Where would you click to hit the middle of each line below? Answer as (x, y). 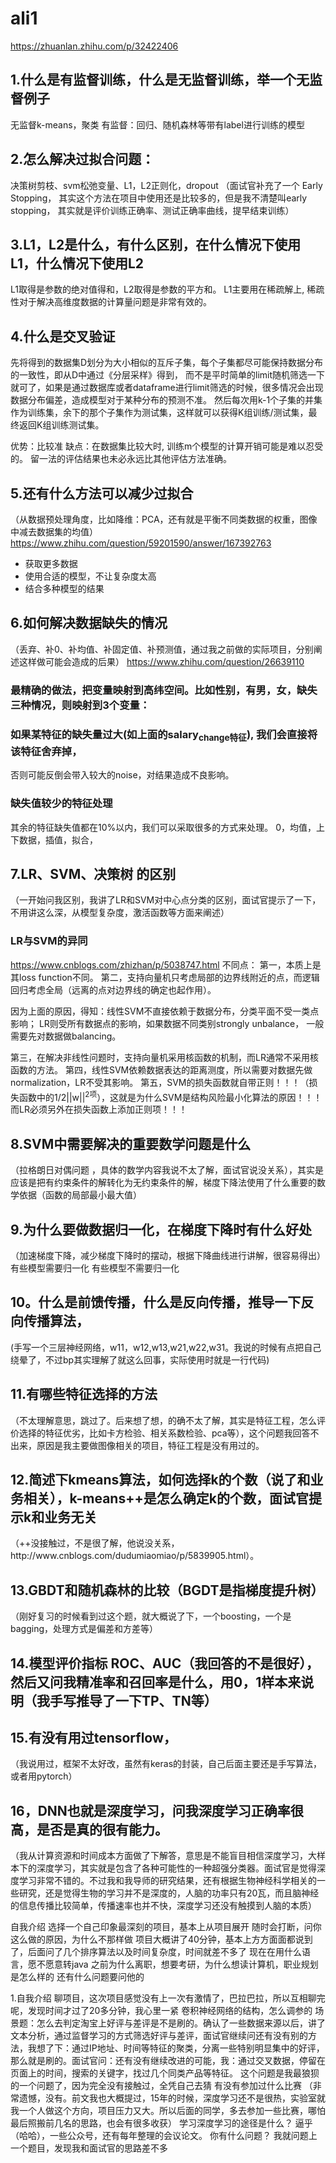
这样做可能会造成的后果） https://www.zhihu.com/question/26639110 (161, 661)
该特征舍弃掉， (46, 751)
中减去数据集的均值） (54, 531)
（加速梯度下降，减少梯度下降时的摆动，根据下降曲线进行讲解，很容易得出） (168, 1255)
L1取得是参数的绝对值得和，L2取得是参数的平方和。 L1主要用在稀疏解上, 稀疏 (167, 289)
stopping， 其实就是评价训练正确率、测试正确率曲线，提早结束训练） (152, 210)
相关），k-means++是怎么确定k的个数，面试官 (166, 1498)
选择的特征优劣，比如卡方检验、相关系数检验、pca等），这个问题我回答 (164, 1433)
